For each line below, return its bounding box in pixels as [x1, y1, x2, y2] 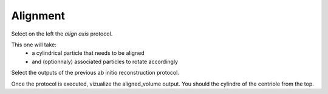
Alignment [11, 9, 66, 22]
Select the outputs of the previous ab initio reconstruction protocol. [11, 69, 179, 77]
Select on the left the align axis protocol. [11, 30, 113, 37]
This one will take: [11, 41, 57, 48]
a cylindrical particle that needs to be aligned [32, 49, 145, 57]
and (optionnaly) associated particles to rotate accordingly [32, 58, 179, 65]
